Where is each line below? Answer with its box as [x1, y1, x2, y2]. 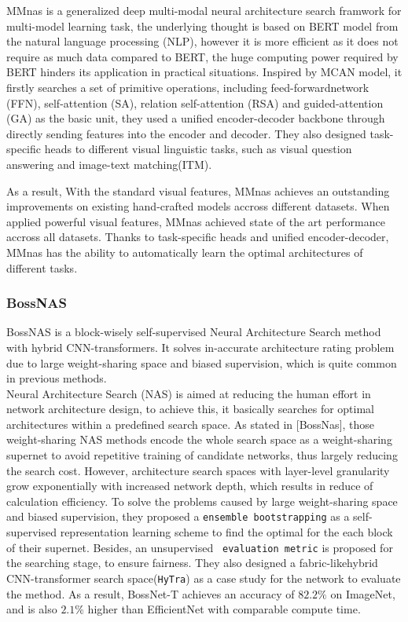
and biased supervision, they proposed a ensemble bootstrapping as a [6, 508, 350, 525]
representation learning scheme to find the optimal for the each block [60, 524, 393, 540]
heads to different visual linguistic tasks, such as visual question [44, 141, 352, 157]
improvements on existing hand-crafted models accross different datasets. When [6, 198, 390, 214]
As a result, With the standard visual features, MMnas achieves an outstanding [6, 182, 390, 199]
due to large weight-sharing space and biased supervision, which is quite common [6, 354, 397, 371]
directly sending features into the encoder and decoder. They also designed [6, 125, 366, 141]
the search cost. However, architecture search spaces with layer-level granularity [6, 462, 390, 478]
